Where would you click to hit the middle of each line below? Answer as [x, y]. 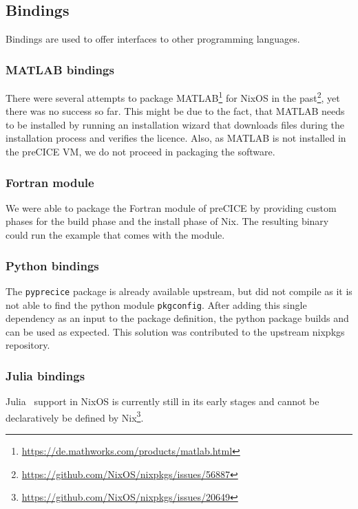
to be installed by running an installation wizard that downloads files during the [175, 124]
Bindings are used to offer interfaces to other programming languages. [153, 39]
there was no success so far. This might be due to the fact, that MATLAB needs [175, 111]
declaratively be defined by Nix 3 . [75, 416]
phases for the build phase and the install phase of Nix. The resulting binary [167, 221]
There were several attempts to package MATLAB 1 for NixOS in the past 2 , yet [173, 97]
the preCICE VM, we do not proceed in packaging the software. [140, 152]
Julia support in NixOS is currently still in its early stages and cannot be [162, 401]
